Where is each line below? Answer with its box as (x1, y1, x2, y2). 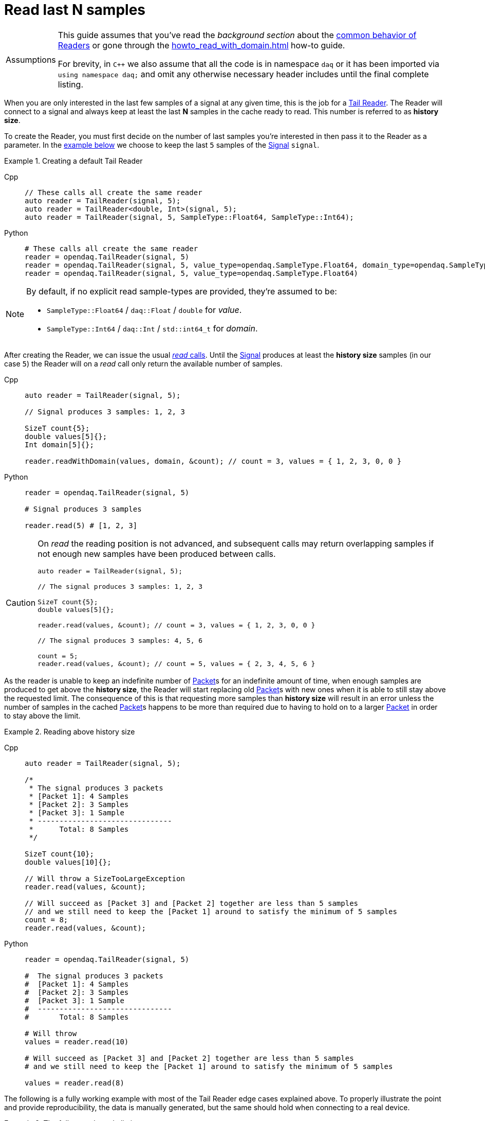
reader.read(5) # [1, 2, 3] (25, 521, 138, 530)
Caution (6, 598, 36, 608)
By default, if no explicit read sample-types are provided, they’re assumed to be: (26, 286, 337, 296)
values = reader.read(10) (25, 1037, 129, 1046)
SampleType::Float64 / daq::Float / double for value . (47, 304, 242, 315)
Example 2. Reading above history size (4, 727, 135, 736)
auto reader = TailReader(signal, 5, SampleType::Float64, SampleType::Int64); (25, 213, 354, 221)
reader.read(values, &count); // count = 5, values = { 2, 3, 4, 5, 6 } (38, 659, 315, 668)
